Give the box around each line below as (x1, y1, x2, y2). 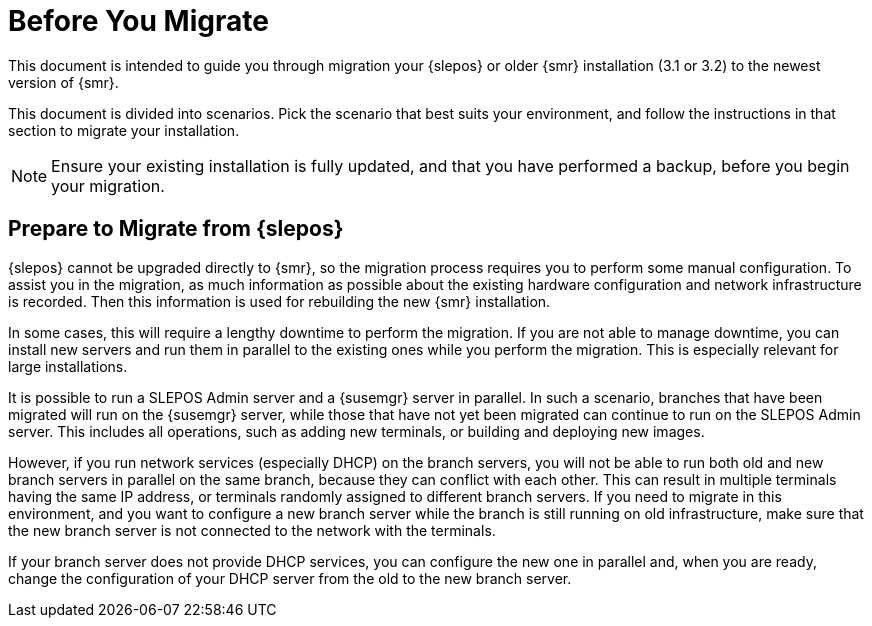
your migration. (51, 175, 165, 196)
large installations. (8, 357, 128, 375)
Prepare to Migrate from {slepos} (8, 216, 344, 242)
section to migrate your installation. (8, 121, 240, 139)
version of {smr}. (8, 73, 119, 91)
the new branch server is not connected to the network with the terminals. (8, 521, 496, 539)
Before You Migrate (8, 4, 269, 38)
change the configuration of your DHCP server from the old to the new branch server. (8, 569, 572, 587)
